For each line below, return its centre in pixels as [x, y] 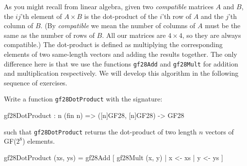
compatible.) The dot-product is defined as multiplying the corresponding [113, 44]
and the [212, 16]
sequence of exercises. [36, 82]
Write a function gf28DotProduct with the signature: [83, 99]
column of [19, 25]
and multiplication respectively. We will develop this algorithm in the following [121, 73]
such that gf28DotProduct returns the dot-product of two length [100, 131]
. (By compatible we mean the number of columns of [118, 25]
